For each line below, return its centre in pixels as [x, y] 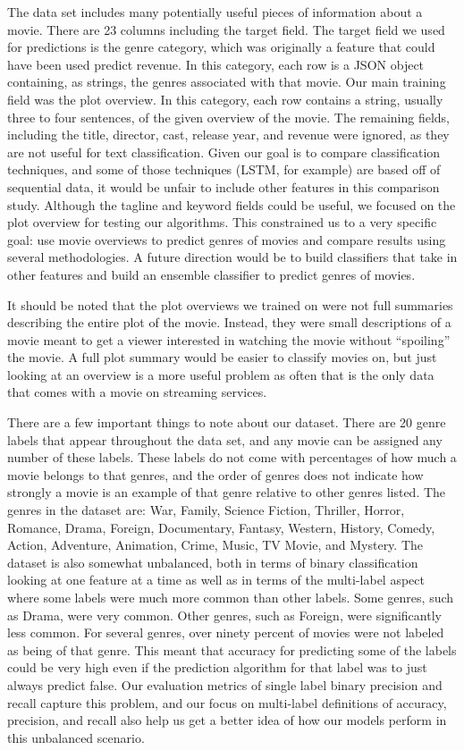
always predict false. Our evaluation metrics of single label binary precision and [225, 684]
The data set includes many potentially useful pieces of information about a [215, 12]
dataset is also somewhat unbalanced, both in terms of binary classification [213, 562]
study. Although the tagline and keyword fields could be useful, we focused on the [232, 204]
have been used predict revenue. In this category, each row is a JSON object [216, 64]
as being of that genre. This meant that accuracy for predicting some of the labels [232, 649]
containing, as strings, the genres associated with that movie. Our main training [227, 82]
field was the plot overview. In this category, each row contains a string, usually [225, 99]
